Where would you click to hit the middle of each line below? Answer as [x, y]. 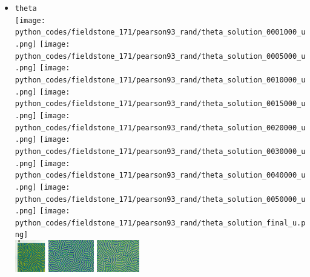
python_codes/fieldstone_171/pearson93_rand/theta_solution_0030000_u [160, 151]
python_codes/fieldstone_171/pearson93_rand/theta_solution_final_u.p [160, 223]
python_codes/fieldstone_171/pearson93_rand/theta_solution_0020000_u [160, 128]
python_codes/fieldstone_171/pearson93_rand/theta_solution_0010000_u [160, 80]
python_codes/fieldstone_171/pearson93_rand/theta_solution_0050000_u [160, 199]
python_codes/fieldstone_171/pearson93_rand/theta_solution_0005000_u [160, 56]
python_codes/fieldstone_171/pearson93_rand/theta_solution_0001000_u [160, 32]
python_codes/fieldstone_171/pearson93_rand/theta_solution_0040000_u [160, 175]
